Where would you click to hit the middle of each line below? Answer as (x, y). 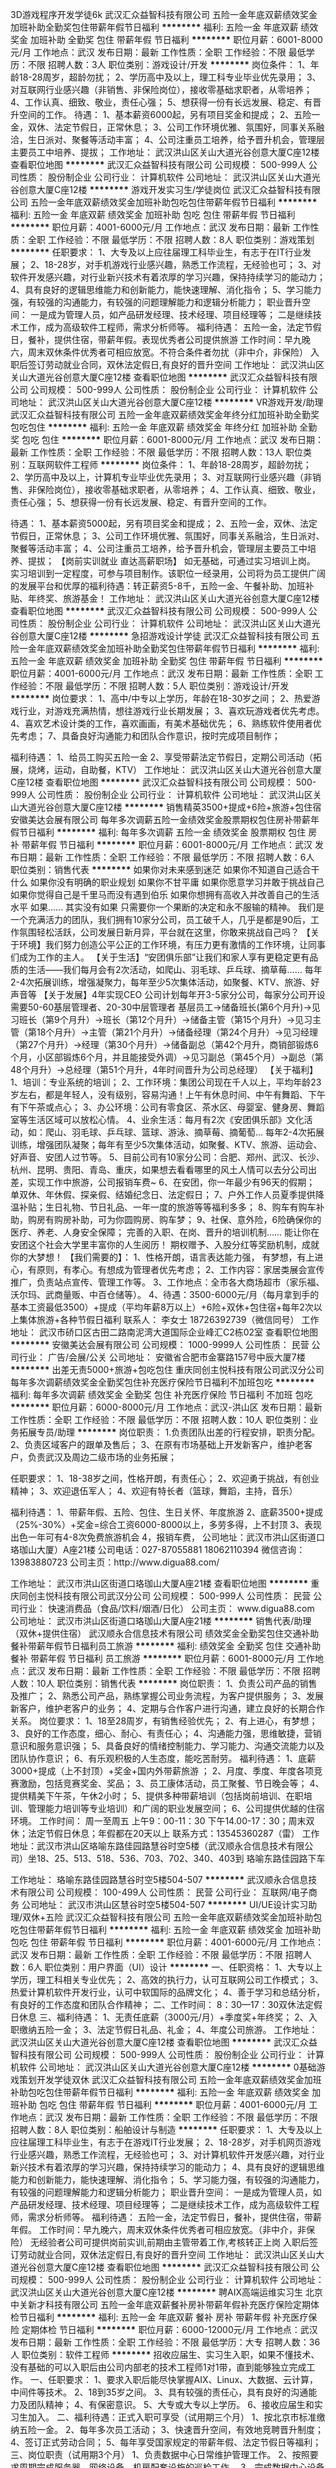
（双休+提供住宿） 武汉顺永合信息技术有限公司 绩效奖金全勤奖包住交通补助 (165, 1633)
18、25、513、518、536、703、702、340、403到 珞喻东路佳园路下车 (181, 1858)
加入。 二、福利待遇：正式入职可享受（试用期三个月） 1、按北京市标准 (172, 2417)
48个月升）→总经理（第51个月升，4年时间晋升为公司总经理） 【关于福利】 (164, 1069)
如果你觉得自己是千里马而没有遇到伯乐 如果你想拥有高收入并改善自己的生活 (165, 894)
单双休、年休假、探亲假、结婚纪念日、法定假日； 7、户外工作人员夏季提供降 (167, 1194)
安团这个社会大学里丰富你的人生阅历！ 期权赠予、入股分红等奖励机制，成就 (165, 1244)
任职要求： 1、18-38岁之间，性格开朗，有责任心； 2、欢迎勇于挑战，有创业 (165, 1478)
